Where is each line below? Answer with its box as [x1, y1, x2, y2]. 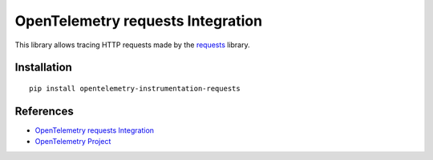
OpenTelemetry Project [34, 137, 111, 146]
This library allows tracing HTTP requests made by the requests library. [14, 40, 250, 50]
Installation [14, 61, 72, 74]
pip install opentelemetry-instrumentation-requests [29, 84, 241, 93]
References [14, 104, 74, 118]
